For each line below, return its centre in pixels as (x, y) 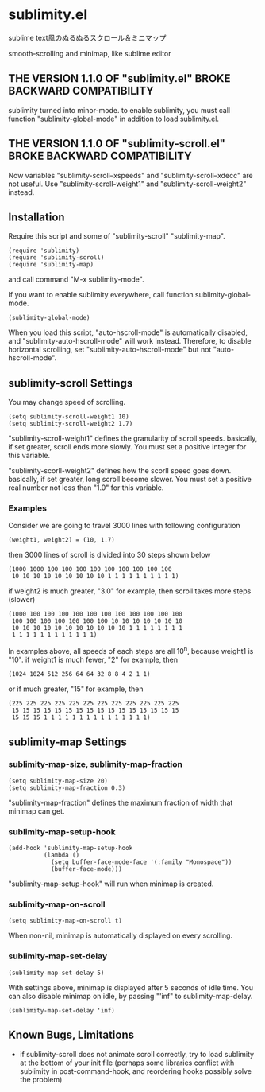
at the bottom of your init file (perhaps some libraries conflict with (127, 1063)
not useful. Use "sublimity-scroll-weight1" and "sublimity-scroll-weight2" (127, 184)
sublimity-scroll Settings (71, 383)
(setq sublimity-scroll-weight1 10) (69, 417)
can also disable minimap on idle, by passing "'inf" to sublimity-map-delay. (131, 996)
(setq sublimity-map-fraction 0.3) (67, 788)
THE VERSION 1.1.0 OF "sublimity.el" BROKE (119, 78)
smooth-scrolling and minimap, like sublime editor (90, 53)
